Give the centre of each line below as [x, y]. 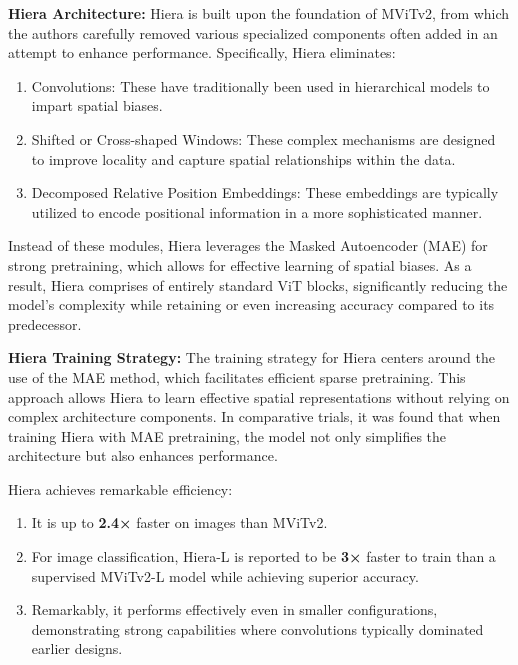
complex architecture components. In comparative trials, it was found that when [254, 416]
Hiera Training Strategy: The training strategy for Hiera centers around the [251, 357]
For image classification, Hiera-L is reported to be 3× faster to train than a [263, 556]
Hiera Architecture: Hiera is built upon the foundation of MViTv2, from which [259, 13]
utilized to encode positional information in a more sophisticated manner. [257, 211]
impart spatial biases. [97, 105]
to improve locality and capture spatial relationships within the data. [243, 158]
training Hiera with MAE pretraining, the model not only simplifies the [227, 435]
